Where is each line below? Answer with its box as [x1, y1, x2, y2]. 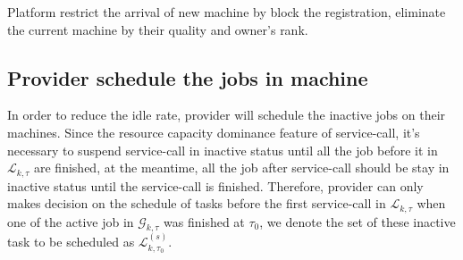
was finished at [164, 212, 245, 231]
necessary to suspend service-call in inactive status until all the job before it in [7, 140, 438, 159]
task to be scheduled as [7, 232, 135, 251]
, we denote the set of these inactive [259, 212, 456, 231]
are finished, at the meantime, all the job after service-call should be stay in [34, 158, 450, 177]
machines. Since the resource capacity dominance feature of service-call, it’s [7, 122, 420, 141]
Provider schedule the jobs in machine [7, 63, 368, 91]
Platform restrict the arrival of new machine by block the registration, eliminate [7, 3, 446, 21]
